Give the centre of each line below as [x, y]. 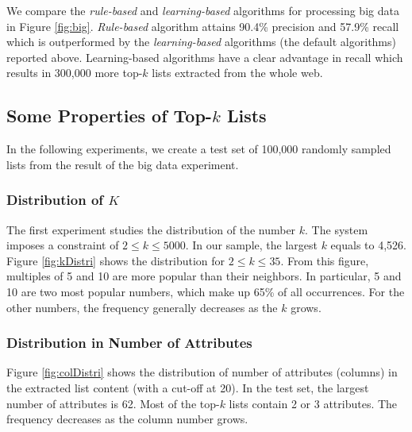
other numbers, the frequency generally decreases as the [142, 307]
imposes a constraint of [63, 245]
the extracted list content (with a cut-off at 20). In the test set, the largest [188, 387]
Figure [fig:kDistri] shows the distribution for [116, 260]
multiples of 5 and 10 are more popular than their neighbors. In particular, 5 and [204, 276]
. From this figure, [325, 260]
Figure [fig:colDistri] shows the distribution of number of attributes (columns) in [202, 372]
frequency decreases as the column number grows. [127, 419]
